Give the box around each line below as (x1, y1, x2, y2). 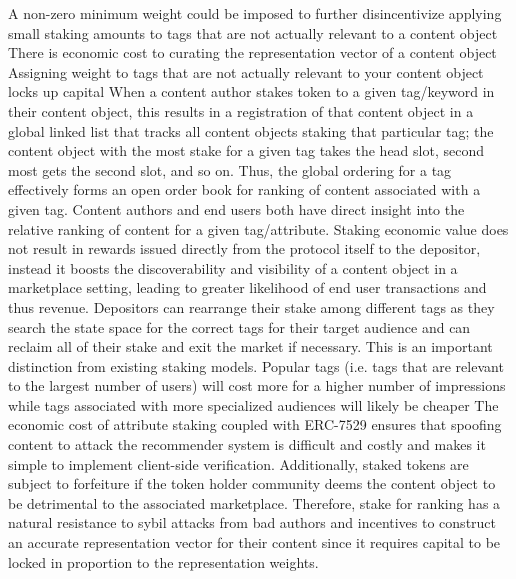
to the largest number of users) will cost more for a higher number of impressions (8, 375, 506, 396)
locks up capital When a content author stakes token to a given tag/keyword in (8, 81, 495, 102)
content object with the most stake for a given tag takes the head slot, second (8, 140, 484, 161)
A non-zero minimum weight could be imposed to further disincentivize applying (8, 3, 502, 23)
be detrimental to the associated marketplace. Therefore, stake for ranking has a (8, 492, 501, 513)
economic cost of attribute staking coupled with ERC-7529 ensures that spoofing (8, 414, 502, 435)
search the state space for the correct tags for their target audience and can (8, 316, 471, 337)
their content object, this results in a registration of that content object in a (8, 100, 474, 121)
